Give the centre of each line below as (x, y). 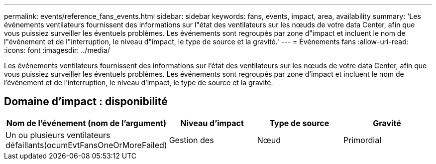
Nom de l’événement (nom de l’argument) (86, 123)
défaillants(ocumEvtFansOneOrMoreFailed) (86, 145)
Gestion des (191, 140)
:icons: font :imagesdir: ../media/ (57, 50)
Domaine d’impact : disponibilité (86, 102)
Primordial (362, 140)
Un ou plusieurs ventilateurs (58, 135)
